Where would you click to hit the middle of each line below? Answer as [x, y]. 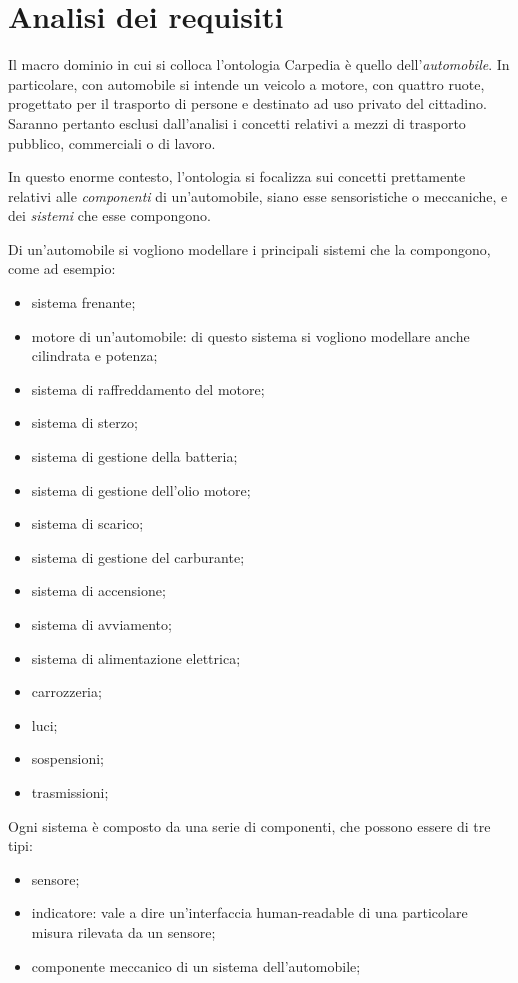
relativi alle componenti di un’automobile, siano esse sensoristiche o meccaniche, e [258, 195]
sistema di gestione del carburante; [138, 556]
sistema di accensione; [98, 590]
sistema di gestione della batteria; [134, 456]
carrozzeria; [66, 691]
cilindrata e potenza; [94, 355]
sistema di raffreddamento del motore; [148, 388]
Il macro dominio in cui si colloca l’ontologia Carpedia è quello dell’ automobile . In [259, 64]
